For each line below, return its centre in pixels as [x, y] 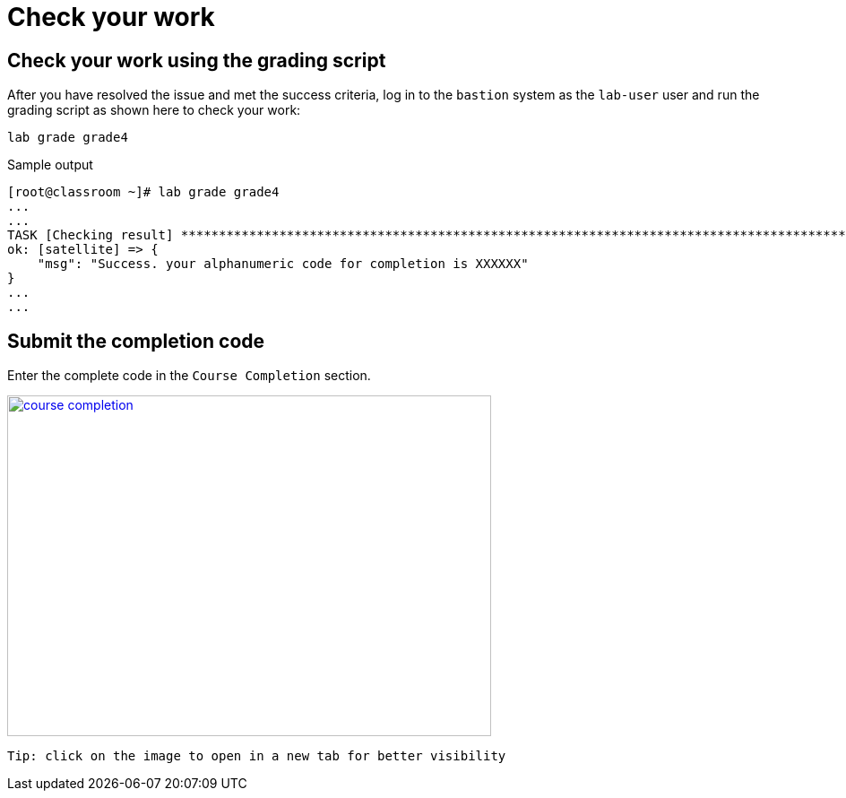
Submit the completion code [136, 341]
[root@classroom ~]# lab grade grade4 [143, 192]
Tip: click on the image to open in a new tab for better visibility [257, 756]
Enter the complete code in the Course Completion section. [189, 376]
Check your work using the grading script [197, 60]
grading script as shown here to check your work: [154, 110]
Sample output [50, 165]
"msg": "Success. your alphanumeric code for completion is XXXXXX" [283, 264]
